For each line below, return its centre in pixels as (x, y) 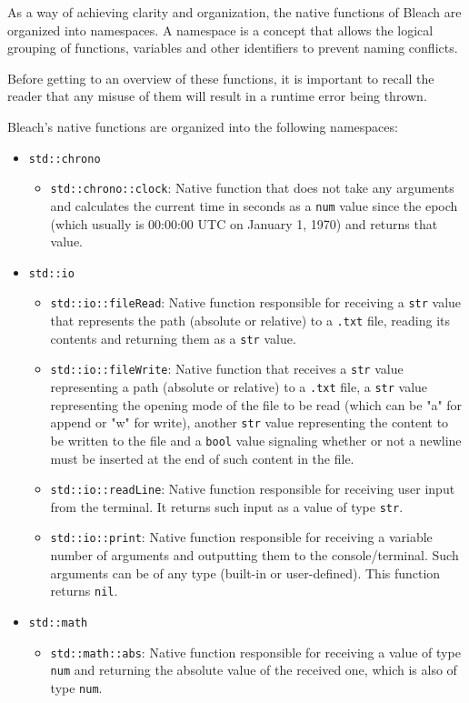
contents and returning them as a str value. (173, 338)
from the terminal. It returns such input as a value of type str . (227, 506)
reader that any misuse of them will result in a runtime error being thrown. (217, 96)
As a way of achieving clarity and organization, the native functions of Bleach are (234, 12)
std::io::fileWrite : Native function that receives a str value (227, 369)
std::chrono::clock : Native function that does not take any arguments (252, 188)
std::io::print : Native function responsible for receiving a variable (241, 537)
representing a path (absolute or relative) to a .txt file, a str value (239, 387)
